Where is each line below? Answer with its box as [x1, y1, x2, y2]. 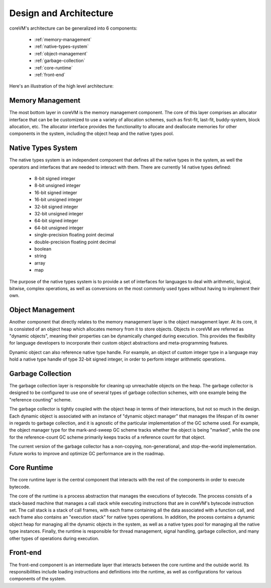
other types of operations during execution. [9, 535, 99, 541]
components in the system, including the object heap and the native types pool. [9, 131, 174, 137]
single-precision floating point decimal [34, 232, 114, 238]
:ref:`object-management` [34, 50, 88, 56]
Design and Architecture [9, 8, 114, 19]
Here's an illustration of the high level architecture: [9, 83, 114, 89]
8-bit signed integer [34, 176, 76, 182]
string [34, 253, 47, 259]
